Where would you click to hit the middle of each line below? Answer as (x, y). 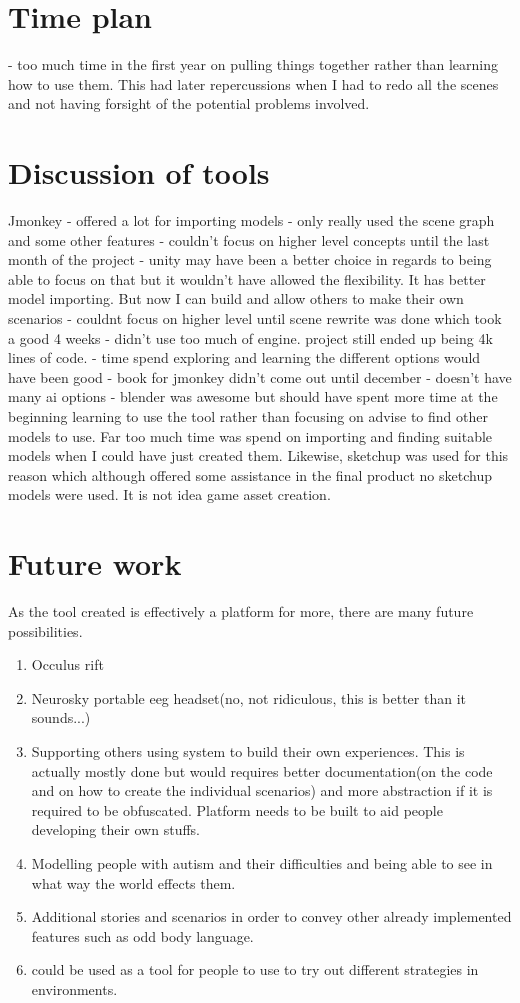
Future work (95, 563)
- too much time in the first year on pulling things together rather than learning (253, 64)
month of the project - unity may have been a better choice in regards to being (250, 259)
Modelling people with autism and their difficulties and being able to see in (262, 863)
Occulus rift (67, 664)
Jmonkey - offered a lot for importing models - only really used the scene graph (251, 220)
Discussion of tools (139, 172)
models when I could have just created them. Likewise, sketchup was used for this (258, 455)
